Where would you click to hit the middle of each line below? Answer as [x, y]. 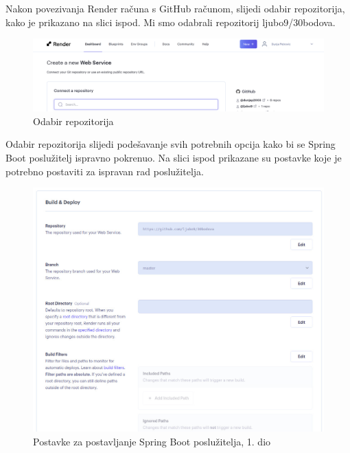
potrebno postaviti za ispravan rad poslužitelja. [105, 171]
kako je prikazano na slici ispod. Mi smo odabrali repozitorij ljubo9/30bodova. [171, 22]
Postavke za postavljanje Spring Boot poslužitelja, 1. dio [152, 441]
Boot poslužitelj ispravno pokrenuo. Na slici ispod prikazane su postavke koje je [174, 157]
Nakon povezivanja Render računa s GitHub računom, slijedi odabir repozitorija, [175, 8]
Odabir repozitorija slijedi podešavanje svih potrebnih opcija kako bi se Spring [171, 144]
